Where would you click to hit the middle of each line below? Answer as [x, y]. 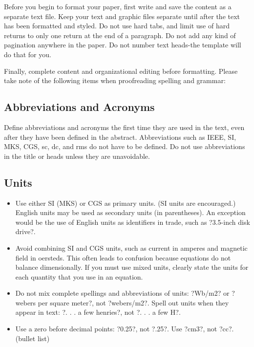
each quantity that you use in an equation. [79, 276]
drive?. [25, 231]
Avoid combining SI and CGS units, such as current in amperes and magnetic [131, 248]
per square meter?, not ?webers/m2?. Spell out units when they [133, 302]
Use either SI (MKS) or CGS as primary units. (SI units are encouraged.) [126, 203]
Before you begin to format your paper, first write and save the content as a [118, 6]
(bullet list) [32, 338]
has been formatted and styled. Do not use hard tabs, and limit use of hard [117, 26]
